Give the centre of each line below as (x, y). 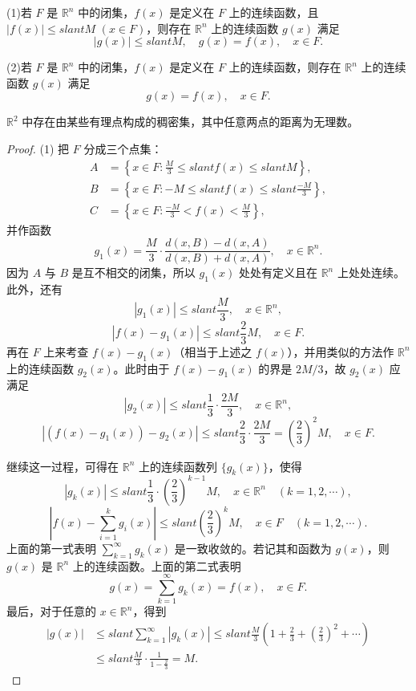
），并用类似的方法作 (341, 351)
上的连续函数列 (178, 466)
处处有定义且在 (278, 272)
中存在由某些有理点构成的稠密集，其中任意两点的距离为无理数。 (190, 122)
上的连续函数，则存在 (285, 67)
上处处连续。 (371, 272)
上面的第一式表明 (51, 548)
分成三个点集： (123, 148)
